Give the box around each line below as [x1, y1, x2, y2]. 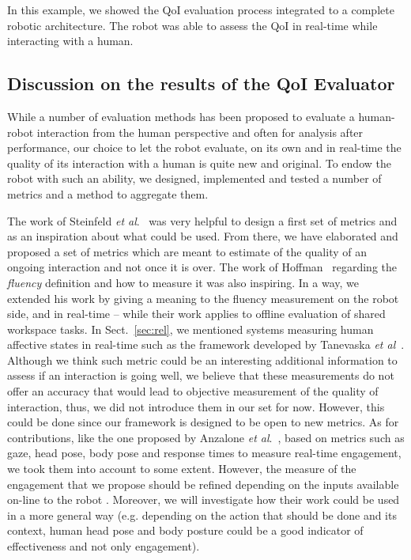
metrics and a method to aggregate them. [7, 185, 209, 202]
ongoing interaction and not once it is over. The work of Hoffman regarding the [7, 259, 397, 275]
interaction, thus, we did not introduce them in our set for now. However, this [7, 398, 385, 414]
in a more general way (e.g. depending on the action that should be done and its [7, 506, 397, 523]
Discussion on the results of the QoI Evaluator [7, 71, 395, 96]
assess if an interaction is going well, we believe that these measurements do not [7, 367, 394, 384]
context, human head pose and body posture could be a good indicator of [7, 522, 364, 539]
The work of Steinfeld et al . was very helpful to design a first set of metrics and [7, 212, 398, 229]
